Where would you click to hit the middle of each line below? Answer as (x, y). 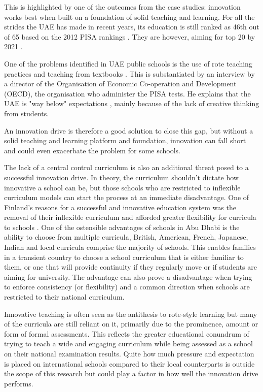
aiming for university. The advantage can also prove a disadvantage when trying (128, 276)
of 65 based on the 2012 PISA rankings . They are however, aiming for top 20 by (130, 36)
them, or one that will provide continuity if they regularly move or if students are (130, 267)
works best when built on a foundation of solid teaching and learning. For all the (129, 17)
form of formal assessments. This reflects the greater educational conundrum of (127, 333)
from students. (27, 113)
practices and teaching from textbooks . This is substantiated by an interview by (129, 73)
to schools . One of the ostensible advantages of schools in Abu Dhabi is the (122, 227)
